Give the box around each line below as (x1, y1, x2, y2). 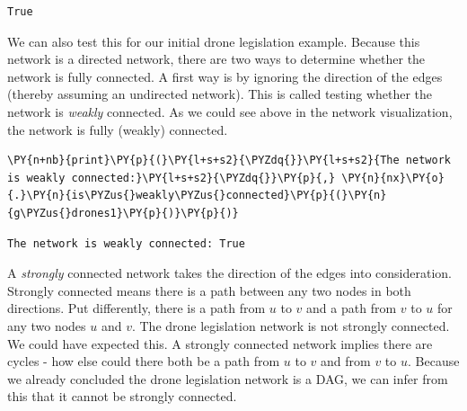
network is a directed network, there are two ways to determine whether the (7, 49, 426, 68)
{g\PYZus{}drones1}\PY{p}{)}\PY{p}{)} (7, 206, 239, 219)
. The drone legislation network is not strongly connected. (131, 316, 450, 335)
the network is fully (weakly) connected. (7, 120, 228, 138)
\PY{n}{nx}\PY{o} (341, 171, 445, 184)
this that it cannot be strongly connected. (7, 387, 237, 406)
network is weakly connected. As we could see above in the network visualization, (7, 102, 453, 121)
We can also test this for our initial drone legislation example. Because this (7, 31, 420, 50)
